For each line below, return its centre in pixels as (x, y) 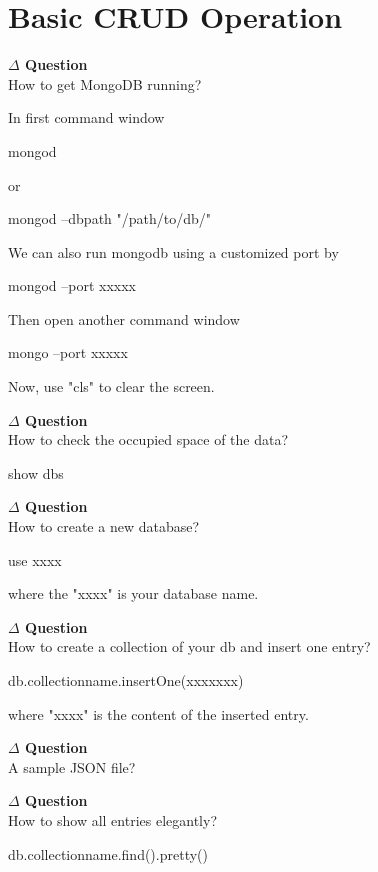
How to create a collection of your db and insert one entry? (189, 646)
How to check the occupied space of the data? (148, 439)
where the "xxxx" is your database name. (133, 593)
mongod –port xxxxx (72, 285)
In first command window (86, 117)
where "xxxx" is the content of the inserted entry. (158, 713)
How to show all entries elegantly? (112, 819)
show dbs (36, 472)
